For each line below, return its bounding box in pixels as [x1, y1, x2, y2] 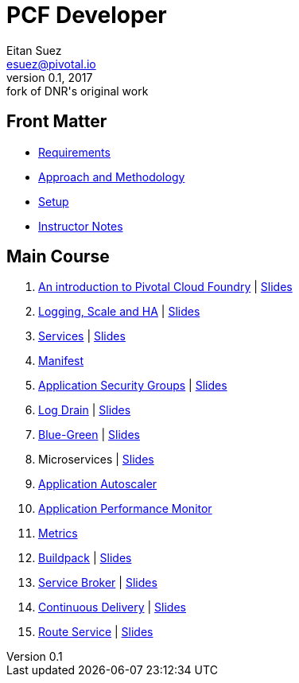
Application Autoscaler [38, 477, 157, 491]
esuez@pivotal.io [6, 56, 96, 71]
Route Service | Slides [38, 625, 153, 639]
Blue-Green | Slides [38, 428, 140, 442]
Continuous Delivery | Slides [38, 600, 186, 615]
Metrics [38, 526, 78, 541]
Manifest [38, 354, 84, 368]
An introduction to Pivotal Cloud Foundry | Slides [38, 280, 293, 294]
